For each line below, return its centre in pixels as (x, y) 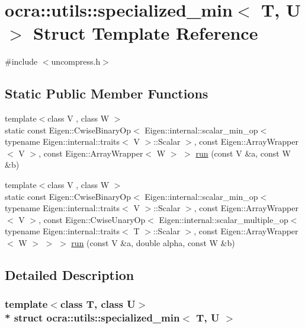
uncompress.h (76, 61)
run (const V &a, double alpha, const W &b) (153, 243)
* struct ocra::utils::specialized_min (92, 318)
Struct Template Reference (146, 33)
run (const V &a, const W (243, 153)
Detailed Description (70, 275)
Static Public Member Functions (107, 93)
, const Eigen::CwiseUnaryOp (92, 219)
